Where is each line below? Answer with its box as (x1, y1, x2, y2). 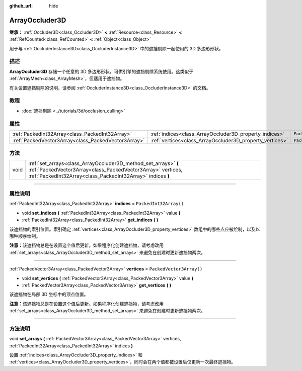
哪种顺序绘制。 (9, 233, 40, 239)
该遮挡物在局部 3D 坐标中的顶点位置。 (9, 292, 89, 298)
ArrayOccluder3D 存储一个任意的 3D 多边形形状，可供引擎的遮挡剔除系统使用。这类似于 (9, 68, 194, 74)
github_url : (9, 3, 33, 9)
